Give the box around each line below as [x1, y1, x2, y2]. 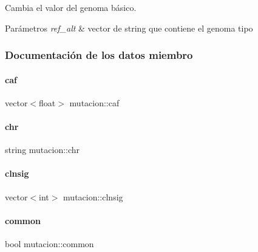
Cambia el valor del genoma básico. [5, 1, 137, 13]
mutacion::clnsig [63, 190, 123, 203]
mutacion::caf [69, 96, 120, 109]
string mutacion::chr [5, 143, 80, 156]
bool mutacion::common [5, 237, 94, 250]
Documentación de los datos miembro [5, 47, 193, 63]
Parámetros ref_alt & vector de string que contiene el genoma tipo [5, 21, 253, 34]
